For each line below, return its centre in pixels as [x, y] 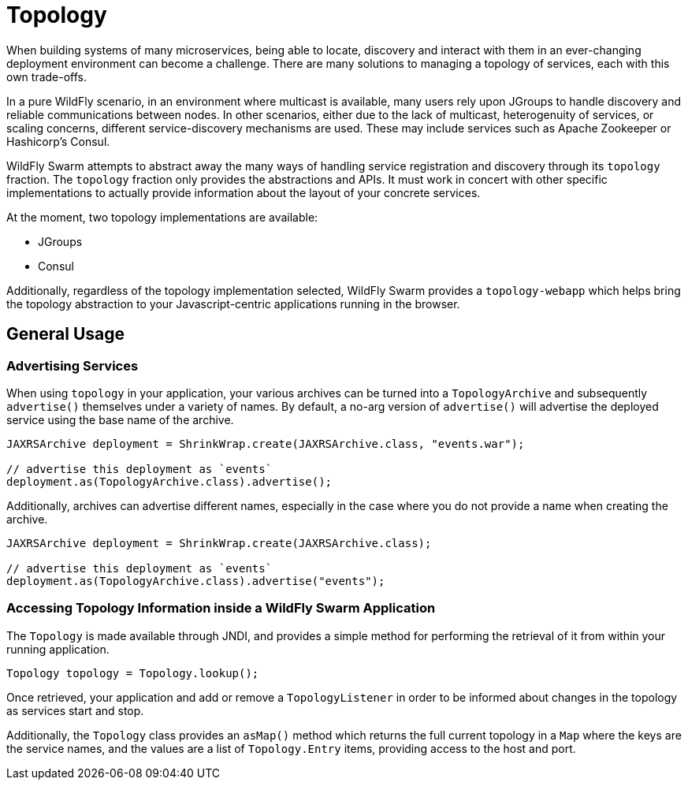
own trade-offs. [47, 76]
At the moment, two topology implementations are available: [162, 217]
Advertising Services [73, 365]
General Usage [66, 334]
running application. [58, 649]
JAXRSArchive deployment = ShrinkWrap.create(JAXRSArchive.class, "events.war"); [266, 443]
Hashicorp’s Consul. [58, 141]
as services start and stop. [75, 710]
